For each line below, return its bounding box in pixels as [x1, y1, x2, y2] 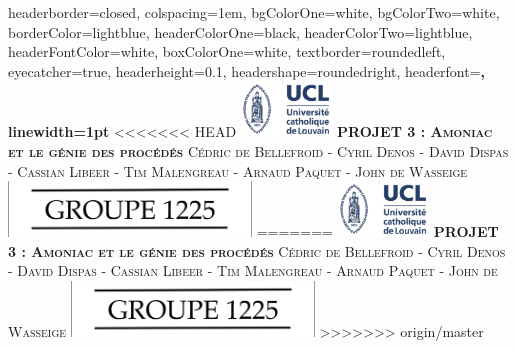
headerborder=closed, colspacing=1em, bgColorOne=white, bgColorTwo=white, [8, 2, 500, 22]
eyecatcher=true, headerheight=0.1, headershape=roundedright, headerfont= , [8, 60, 485, 81]
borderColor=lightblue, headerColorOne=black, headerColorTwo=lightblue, [8, 21, 473, 42]
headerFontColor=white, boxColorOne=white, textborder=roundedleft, [8, 41, 446, 62]
